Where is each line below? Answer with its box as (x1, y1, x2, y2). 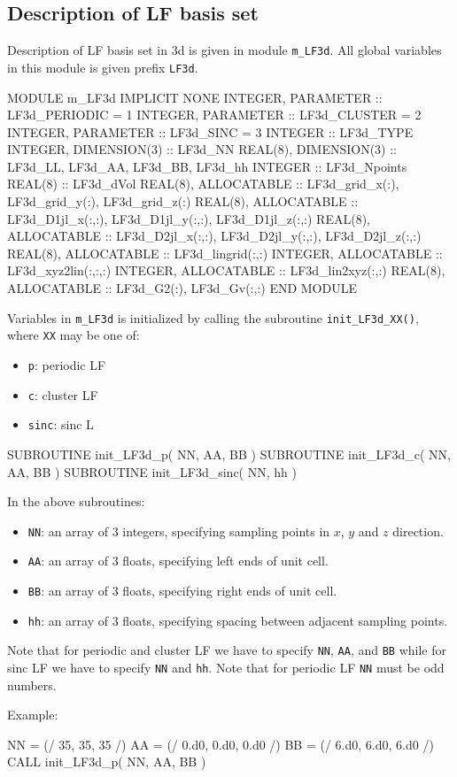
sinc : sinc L (27, 415, 94, 434)
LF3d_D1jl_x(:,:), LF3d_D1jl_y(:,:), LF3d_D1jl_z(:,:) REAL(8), (7, 209, 370, 227)
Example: (7, 705, 58, 724)
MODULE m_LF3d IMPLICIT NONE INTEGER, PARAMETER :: (7, 88, 383, 106)
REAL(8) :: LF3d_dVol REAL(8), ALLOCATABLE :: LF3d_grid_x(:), (7, 174, 399, 193)
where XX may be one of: (7, 326, 140, 344)
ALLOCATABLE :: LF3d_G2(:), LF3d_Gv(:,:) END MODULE (7, 279, 357, 297)
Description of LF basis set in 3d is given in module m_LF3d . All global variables (7, 41, 442, 59)
